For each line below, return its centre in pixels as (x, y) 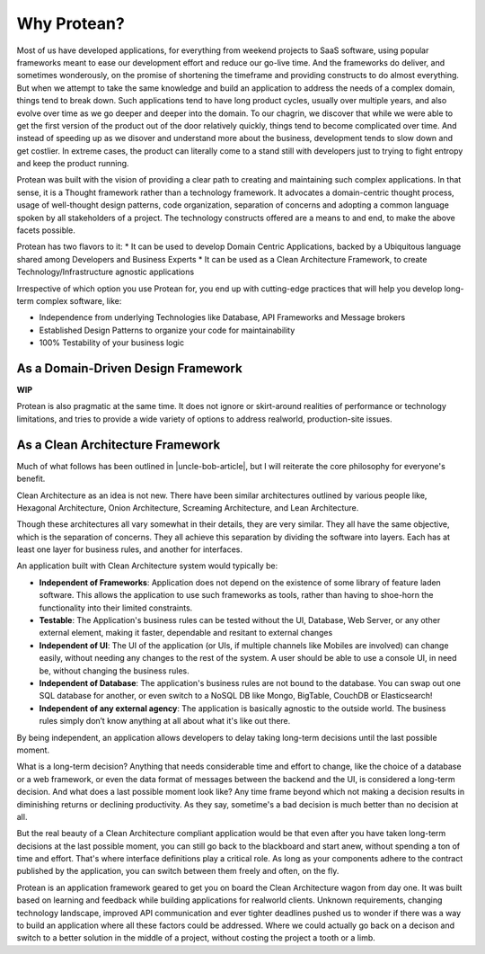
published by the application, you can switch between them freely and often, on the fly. (178, 871)
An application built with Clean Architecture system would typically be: (147, 566)
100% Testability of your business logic (111, 343)
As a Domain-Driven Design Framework (129, 368)
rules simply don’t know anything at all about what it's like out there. (165, 721)
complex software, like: (79, 300)
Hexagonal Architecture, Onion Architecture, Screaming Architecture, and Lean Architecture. (188, 507)
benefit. (31, 479)
